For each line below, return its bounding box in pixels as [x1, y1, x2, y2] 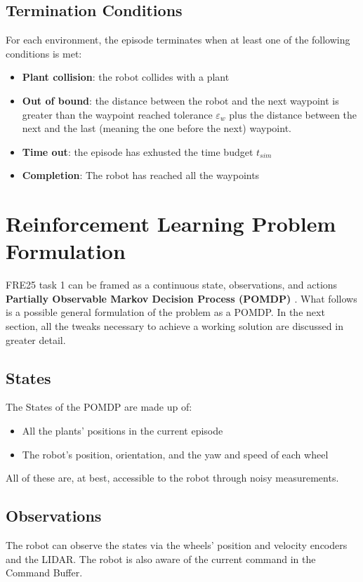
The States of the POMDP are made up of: [6, 399, 192, 414]
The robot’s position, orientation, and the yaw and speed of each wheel [22, 447, 329, 461]
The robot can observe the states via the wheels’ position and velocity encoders [6, 538, 348, 553]
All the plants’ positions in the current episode [22, 423, 223, 438]
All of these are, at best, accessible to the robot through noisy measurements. [6, 470, 339, 485]
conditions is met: [6, 46, 82, 60]
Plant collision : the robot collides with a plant [22, 70, 230, 84]
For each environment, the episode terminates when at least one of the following [6, 32, 350, 47]
